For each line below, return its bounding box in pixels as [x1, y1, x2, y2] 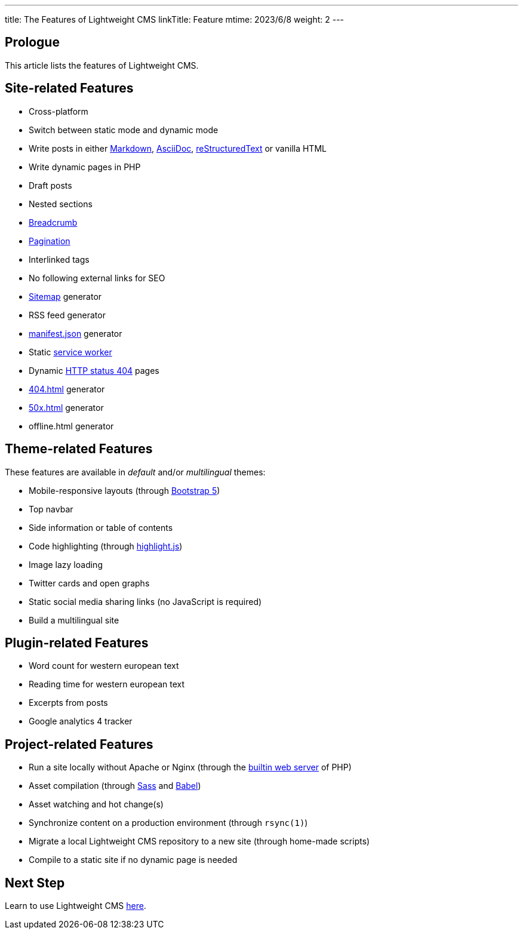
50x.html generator [29, 402, 104, 413]
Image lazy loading [29, 559, 103, 570]
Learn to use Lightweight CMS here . [5, 901, 146, 911]
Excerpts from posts [29, 698, 108, 708]
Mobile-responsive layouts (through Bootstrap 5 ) [29, 485, 220, 496]
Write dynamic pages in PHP [29, 161, 141, 172]
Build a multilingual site [29, 615, 119, 625]
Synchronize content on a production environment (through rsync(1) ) [29, 818, 308, 828]
